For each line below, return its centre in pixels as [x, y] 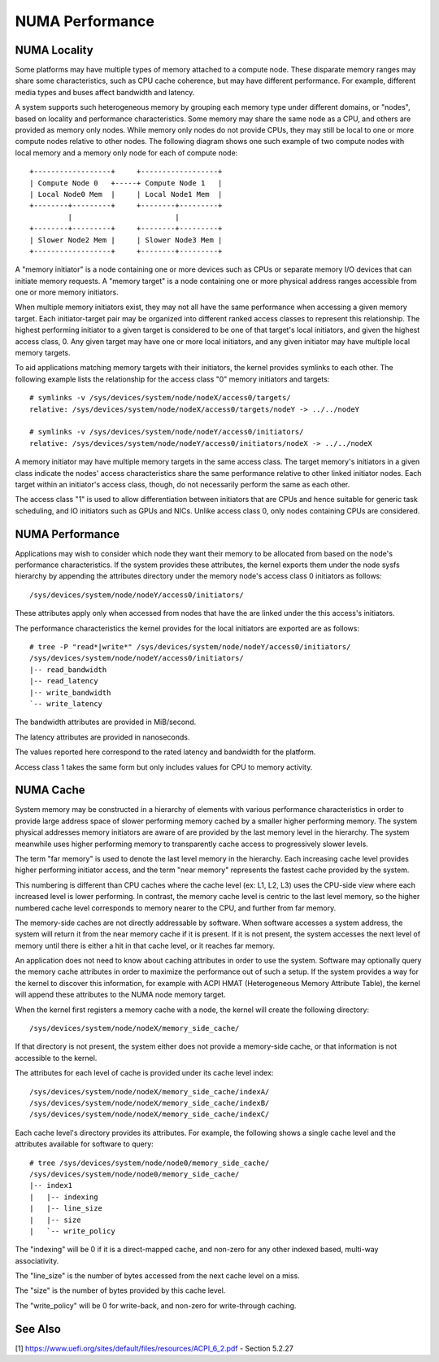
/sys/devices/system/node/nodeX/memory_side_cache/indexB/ [150, 1103]
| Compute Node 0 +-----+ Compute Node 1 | [126, 183]
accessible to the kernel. [56, 1058]
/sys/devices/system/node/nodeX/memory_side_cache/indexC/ [150, 1114]
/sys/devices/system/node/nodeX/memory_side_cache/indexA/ [150, 1091]
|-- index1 [51, 1185]
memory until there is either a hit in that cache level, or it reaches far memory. [145, 945]
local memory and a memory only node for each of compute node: [126, 153]
